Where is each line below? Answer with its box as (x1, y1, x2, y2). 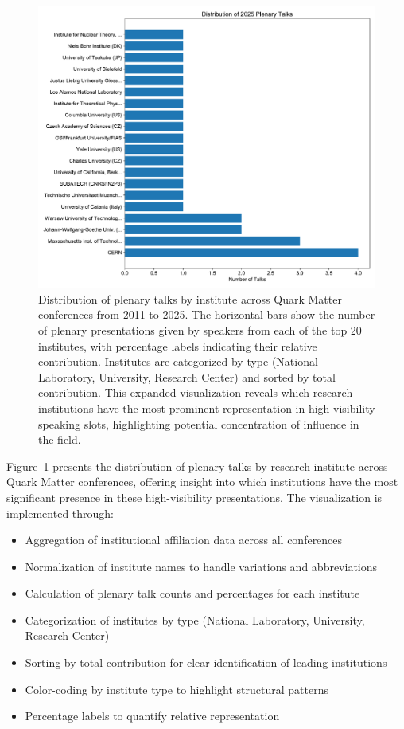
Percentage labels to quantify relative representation (25, 707, 280, 724)
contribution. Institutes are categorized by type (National (38, 353, 318, 370)
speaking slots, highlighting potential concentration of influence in (38, 415, 359, 432)
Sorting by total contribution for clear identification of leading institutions (25, 654, 387, 671)
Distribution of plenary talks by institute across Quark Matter (38, 290, 342, 307)
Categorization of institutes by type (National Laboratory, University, (25, 611, 365, 628)
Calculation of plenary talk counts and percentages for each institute (25, 585, 360, 602)
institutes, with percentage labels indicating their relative (38, 337, 317, 354)
